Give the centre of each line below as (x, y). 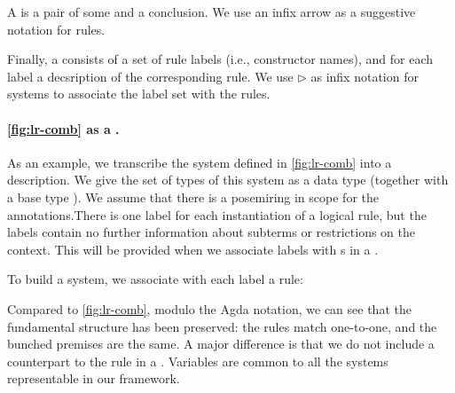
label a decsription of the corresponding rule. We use (150, 76)
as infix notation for (365, 76)
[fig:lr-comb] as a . (63, 128)
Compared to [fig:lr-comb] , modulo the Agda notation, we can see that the (209, 308)
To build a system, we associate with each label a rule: (155, 279)
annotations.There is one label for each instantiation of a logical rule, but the (217, 214)
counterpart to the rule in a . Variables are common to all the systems (198, 361)
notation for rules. (56, 29)
